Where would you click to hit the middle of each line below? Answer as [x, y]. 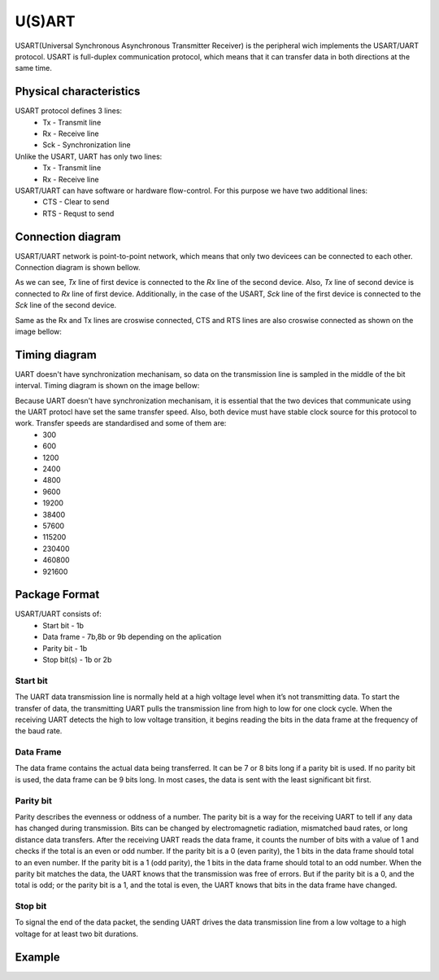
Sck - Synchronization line [87, 145]
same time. [34, 68]
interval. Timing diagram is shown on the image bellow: [107, 386]
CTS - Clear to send [76, 202]
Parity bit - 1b [65, 648]
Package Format [57, 595]
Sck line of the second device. [66, 305]
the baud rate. [39, 731]
